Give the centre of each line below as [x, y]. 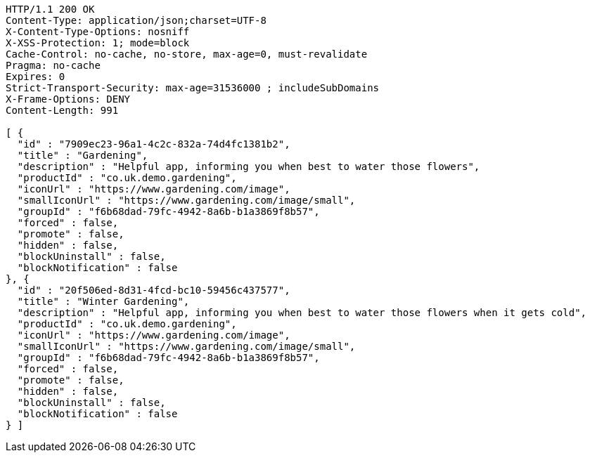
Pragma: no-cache [53, 65]
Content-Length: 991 [62, 110]
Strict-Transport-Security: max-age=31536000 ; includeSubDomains [193, 88]
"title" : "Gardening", [83, 155]
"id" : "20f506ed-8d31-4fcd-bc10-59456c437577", [154, 290]
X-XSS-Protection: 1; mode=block [98, 43]
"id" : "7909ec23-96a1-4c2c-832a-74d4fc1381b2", [154, 144]
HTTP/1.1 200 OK [50, 9]
